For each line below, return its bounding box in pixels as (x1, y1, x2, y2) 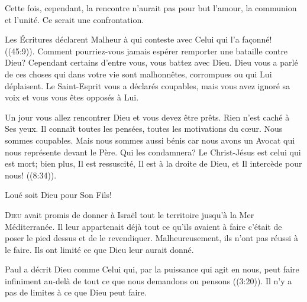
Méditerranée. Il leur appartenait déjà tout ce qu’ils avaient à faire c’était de (5, 220, 282, 232)
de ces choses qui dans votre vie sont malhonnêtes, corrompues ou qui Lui (5, 67, 272, 80)
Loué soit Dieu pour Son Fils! (5, 189, 112, 201)
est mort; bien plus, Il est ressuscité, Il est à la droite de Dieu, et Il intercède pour (5, 157, 302, 170)
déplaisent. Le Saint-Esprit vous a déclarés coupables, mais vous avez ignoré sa (5, 79, 290, 92)
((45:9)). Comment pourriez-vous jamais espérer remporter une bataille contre (5, 44, 288, 57)
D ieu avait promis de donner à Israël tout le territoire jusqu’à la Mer (5, 208, 254, 220)
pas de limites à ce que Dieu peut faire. (5, 286, 147, 298)
